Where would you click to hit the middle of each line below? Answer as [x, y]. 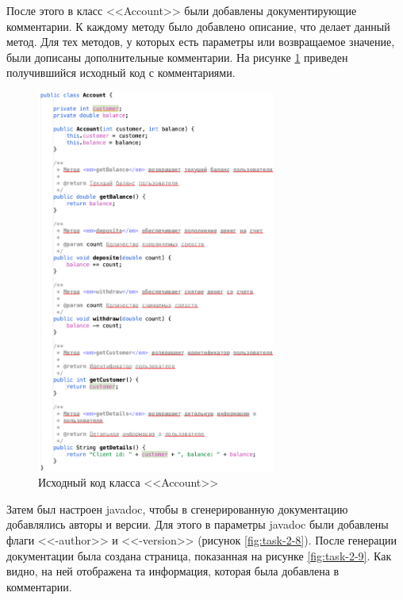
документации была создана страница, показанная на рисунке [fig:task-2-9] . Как [199, 555]
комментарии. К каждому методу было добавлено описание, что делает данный [198, 26]
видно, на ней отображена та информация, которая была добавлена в [173, 571]
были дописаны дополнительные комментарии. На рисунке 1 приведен [177, 57]
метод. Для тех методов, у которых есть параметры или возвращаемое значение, [201, 42]
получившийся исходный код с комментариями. [121, 73]
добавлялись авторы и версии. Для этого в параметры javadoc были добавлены [198, 524]
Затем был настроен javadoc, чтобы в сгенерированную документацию [177, 508]
